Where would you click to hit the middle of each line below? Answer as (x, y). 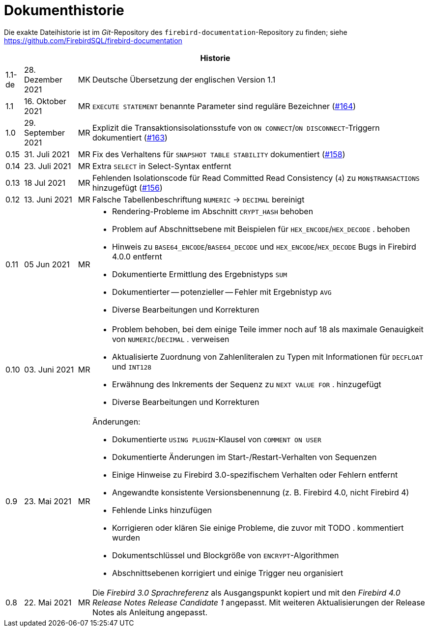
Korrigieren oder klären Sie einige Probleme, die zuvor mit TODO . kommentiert (258, 528)
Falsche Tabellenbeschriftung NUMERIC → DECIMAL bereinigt (198, 199)
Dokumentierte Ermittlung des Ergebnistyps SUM (200, 274)
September (44, 132)
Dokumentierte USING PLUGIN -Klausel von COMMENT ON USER (216, 439)
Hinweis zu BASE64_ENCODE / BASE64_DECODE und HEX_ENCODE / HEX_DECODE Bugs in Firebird (264, 246)
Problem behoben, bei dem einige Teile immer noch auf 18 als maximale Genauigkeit (268, 329)
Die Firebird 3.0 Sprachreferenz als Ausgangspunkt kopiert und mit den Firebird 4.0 (246, 592)
